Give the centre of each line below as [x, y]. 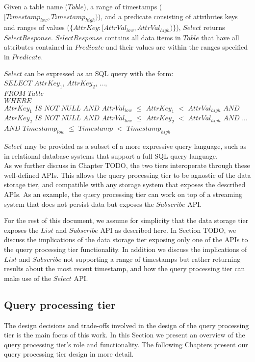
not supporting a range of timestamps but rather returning [152, 259]
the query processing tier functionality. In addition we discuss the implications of [126, 249]
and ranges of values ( [37, 27]
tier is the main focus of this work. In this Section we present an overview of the [125, 335]
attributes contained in [38, 47]
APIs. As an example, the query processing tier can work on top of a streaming [123, 194]
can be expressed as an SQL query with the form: [99, 73]
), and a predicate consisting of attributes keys [168, 16]
